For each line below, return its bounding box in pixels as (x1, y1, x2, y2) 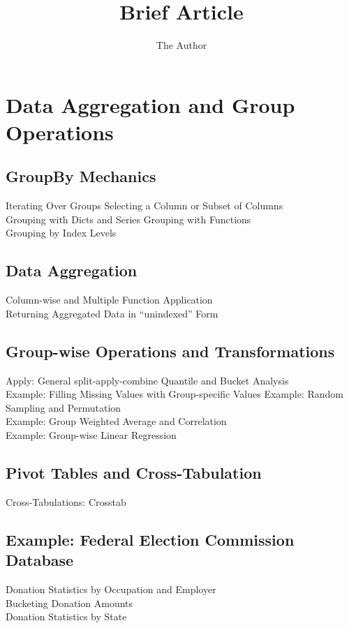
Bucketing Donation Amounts (6, 595, 133, 610)
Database (6, 549, 74, 571)
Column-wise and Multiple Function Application (6, 292, 213, 307)
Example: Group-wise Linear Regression (6, 428, 177, 442)
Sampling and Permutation (6, 400, 121, 414)
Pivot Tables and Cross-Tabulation (6, 462, 262, 484)
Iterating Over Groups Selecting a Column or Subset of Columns (6, 198, 283, 213)
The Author (156, 38, 207, 52)
